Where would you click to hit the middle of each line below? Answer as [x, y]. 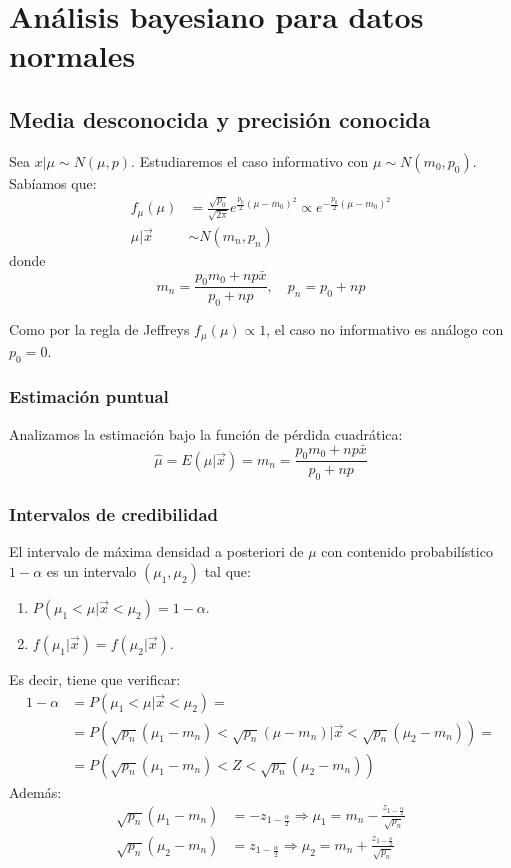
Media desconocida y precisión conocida [220, 118]
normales [72, 55]
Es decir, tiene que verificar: [95, 678]
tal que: [227, 570]
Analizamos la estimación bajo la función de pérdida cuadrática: [206, 433]
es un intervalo [91, 570]
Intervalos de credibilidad [114, 514]
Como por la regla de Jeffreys [99, 329]
